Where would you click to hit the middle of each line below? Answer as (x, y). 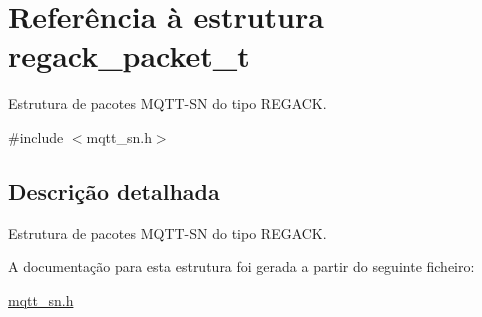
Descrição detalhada (114, 190)
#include (36, 136)
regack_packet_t (129, 55)
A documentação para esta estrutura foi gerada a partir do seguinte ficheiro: (241, 266)
